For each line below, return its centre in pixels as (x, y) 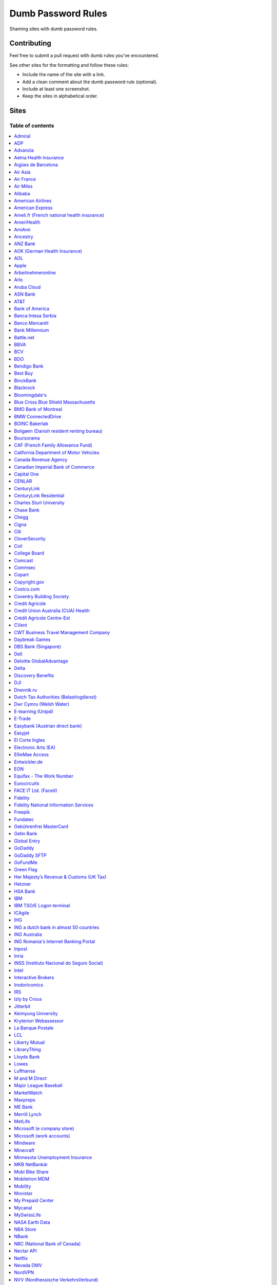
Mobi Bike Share (31, 1171)
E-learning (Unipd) (34, 711)
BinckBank (25, 380)
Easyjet (22, 733)
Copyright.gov (29, 582)
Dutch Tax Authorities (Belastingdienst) (55, 697)
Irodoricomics (29, 985)
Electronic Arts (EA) (35, 747)
